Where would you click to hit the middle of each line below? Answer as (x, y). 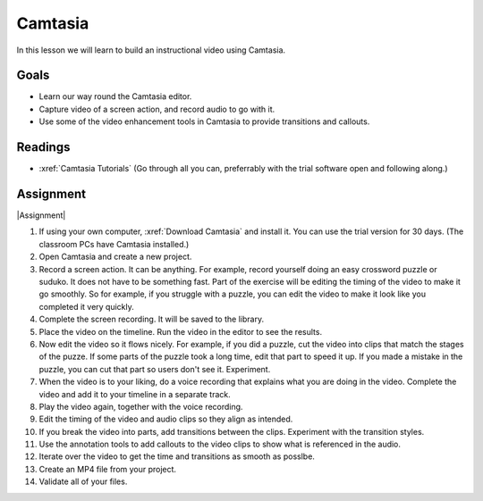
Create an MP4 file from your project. (108, 469)
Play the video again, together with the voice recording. (141, 406)
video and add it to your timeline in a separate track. (135, 394)
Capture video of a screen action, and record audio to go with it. (157, 109)
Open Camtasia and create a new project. (115, 257)
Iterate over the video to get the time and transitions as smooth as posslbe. (177, 456)
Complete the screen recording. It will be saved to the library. (151, 319)
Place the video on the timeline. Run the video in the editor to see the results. (180, 331)
